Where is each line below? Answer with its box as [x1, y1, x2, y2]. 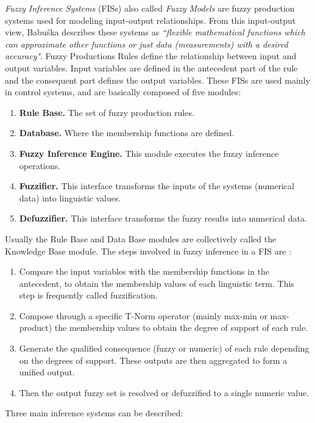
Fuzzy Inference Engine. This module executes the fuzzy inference [19, 146, 279, 159]
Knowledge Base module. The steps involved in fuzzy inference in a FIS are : [5, 244, 292, 257]
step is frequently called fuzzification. [19, 289, 158, 302]
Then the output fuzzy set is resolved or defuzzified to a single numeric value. [19, 386, 310, 399]
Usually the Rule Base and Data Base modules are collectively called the [5, 232, 277, 245]
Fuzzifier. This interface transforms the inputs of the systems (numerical [19, 179, 294, 192]
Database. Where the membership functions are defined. [19, 126, 235, 139]
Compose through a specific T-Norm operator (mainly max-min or [19, 309, 267, 322]
